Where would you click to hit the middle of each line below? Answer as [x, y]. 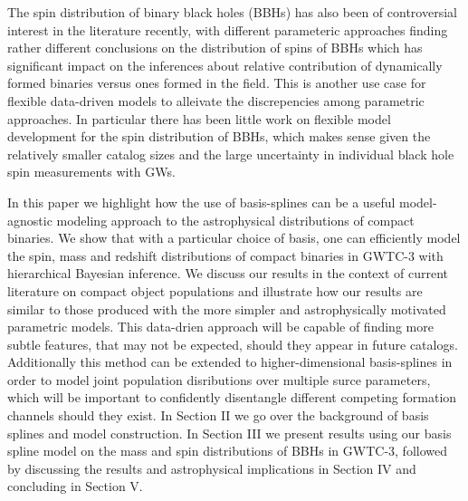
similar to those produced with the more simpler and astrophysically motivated [227, 308]
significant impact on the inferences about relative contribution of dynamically [225, 65]
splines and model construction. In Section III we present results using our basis [229, 433]
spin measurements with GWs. [91, 172]
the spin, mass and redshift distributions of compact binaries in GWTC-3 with [225, 255]
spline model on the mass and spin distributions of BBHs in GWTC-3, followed [228, 451]
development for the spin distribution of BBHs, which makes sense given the [219, 136]
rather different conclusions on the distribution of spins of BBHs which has [215, 48]
